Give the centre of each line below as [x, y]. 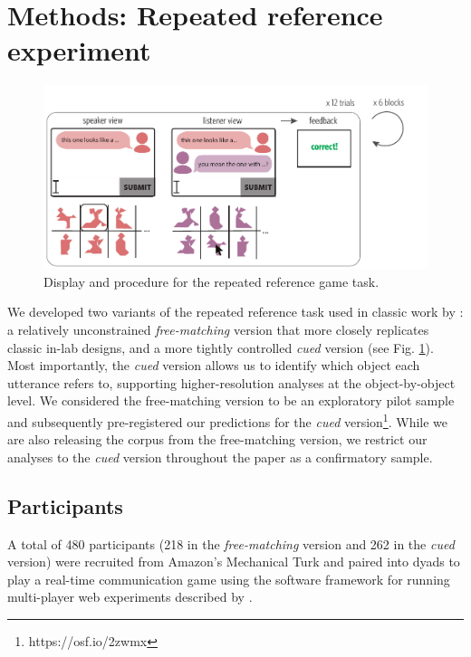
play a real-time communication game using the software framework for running [229, 579]
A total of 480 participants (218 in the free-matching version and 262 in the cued [231, 543]
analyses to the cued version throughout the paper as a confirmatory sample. [220, 457]
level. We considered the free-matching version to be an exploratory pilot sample [231, 400]
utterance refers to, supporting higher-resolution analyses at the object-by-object [231, 382]
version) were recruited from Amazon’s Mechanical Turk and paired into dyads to [234, 562]
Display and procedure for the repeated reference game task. [211, 281]
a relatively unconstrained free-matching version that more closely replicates [218, 329]
